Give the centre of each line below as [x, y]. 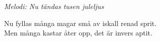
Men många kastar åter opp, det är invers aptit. [78, 33]
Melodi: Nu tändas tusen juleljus [54, 6]
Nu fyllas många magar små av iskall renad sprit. [81, 23]
